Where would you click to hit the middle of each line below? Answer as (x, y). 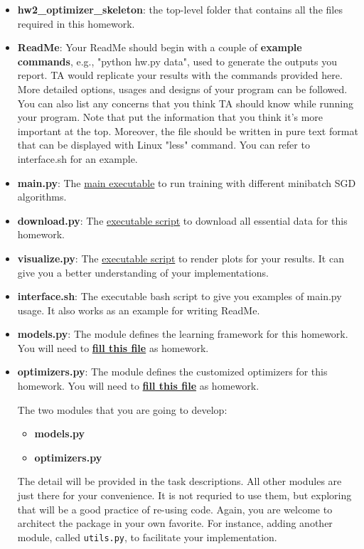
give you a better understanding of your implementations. (143, 272)
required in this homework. (76, 23)
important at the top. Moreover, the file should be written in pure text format (188, 130)
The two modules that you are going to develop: (122, 409)
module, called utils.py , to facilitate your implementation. (147, 537)
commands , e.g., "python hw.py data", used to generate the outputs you (177, 61)
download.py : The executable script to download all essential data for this (182, 220)
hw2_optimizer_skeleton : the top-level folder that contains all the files (180, 9)
